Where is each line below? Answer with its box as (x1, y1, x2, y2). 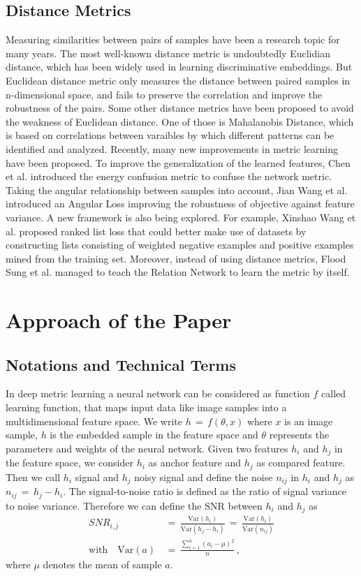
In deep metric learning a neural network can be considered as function (6, 386, 310, 401)
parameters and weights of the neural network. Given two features (6, 441, 288, 455)
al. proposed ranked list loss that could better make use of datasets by (6, 223, 307, 238)
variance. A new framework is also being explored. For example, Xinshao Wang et (6, 209, 356, 224)
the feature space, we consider (6, 455, 133, 470)
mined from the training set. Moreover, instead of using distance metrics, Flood (6, 251, 346, 265)
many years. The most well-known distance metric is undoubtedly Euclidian (6, 45, 330, 60)
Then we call (6, 469, 61, 484)
